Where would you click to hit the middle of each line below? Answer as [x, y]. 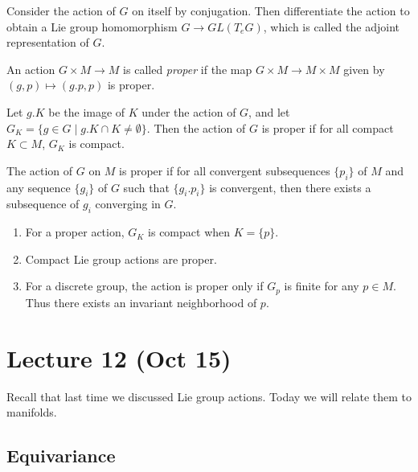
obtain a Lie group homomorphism [92, 26]
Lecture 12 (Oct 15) [119, 357]
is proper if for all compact [328, 127]
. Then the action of [196, 127]
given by [364, 69]
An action [31, 69]
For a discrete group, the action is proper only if [144, 286]
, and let [269, 111]
